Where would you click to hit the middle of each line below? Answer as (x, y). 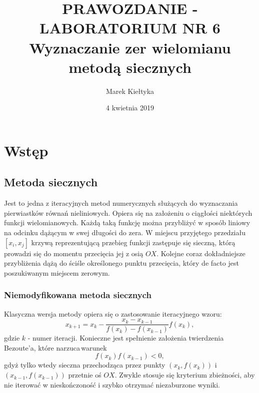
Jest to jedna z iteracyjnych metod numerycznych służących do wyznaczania (121, 203)
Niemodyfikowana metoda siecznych (78, 295)
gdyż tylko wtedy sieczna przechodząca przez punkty (85, 365)
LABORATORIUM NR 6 (130, 28)
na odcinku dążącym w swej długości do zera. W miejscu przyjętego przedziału (125, 232)
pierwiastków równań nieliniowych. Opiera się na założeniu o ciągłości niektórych (128, 212)
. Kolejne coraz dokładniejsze (201, 253)
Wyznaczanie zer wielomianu (130, 47)
